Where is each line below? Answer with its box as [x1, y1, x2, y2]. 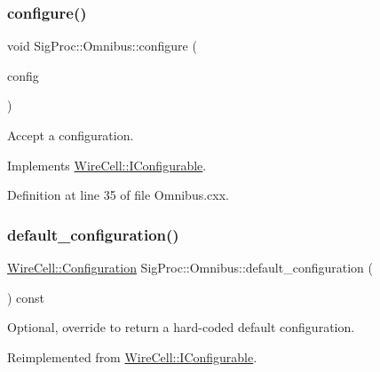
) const [7, 288, 45, 306]
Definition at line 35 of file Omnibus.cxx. [7, 186, 229, 204]
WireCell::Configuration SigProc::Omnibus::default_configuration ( [7, 258, 373, 276]
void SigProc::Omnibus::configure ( [7, 36, 197, 55]
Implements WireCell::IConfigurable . [7, 155, 207, 174]
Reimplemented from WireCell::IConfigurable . [7, 347, 257, 366]
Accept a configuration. [7, 126, 134, 144]
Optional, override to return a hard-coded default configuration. [7, 318, 355, 336]
